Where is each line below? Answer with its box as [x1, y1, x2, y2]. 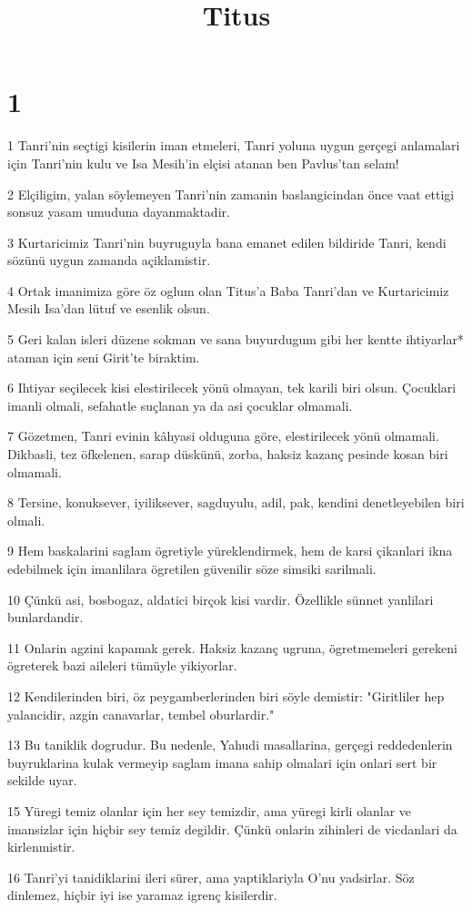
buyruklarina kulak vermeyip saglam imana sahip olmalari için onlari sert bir [7, 752, 437, 772]
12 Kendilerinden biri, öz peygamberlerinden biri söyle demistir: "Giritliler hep [7, 686, 445, 705]
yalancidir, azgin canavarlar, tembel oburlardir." [7, 704, 275, 723]
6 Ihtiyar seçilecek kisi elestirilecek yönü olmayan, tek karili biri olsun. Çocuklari [7, 378, 457, 397]
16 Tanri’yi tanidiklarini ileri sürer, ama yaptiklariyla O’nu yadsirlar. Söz [7, 867, 415, 886]
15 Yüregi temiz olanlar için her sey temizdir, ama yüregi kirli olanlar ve [7, 801, 412, 820]
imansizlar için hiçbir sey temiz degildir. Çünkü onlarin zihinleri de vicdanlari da [7, 819, 457, 838]
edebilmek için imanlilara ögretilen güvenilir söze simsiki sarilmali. [7, 559, 377, 578]
